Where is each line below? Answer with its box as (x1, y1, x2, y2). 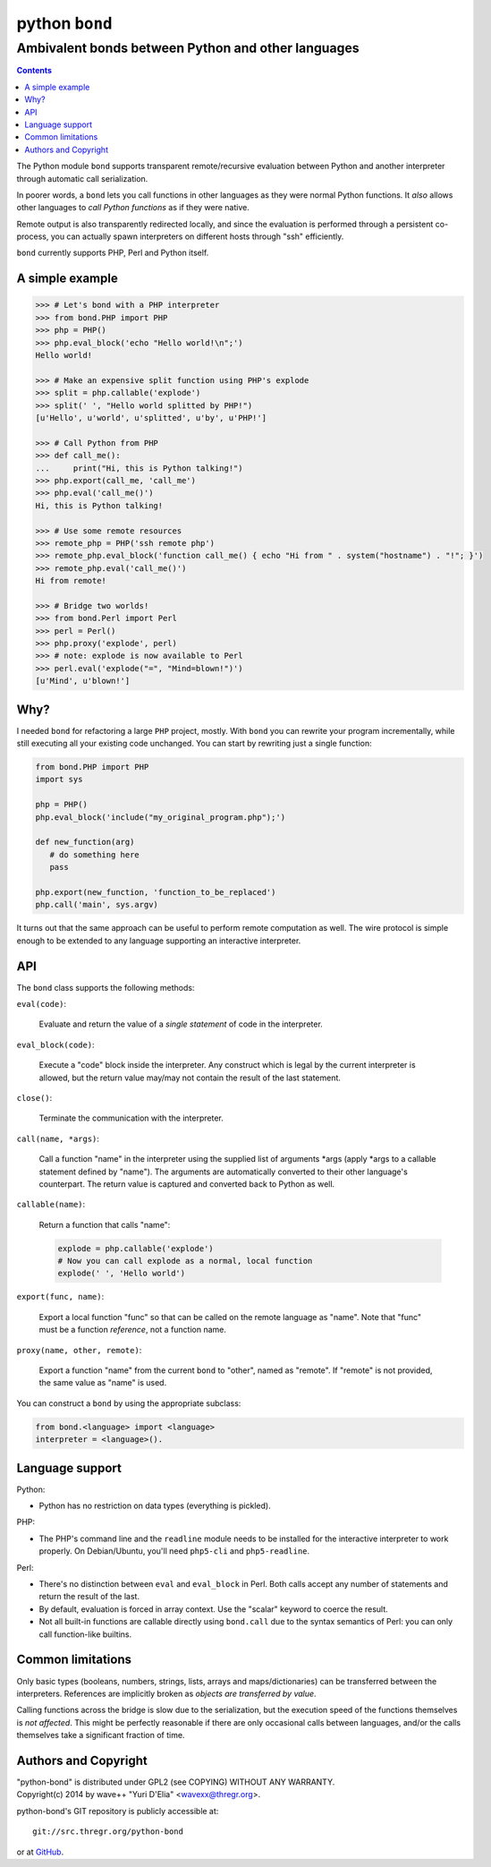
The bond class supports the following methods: (16, 982, 195, 993)
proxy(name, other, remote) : (16, 1344, 142, 1355)
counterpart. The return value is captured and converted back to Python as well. (38, 1178, 335, 1189)
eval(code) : (16, 999, 67, 1010)
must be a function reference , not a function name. (38, 1325, 227, 1335)
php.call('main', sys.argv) (35, 899, 158, 910)
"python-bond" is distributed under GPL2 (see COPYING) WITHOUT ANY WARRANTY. (16, 1777, 335, 1787)
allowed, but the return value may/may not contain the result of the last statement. (38, 1072, 342, 1083)
